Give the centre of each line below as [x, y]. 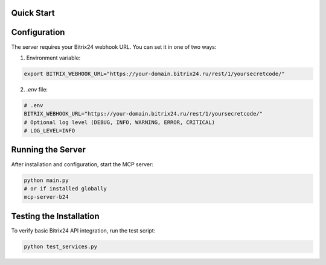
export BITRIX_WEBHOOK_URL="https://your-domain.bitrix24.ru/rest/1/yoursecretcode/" [154, 73]
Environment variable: [53, 58]
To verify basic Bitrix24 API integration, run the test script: [83, 230]
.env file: [37, 89]
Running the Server [48, 150]
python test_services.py [61, 246]
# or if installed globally [65, 189]
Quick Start [33, 13]
